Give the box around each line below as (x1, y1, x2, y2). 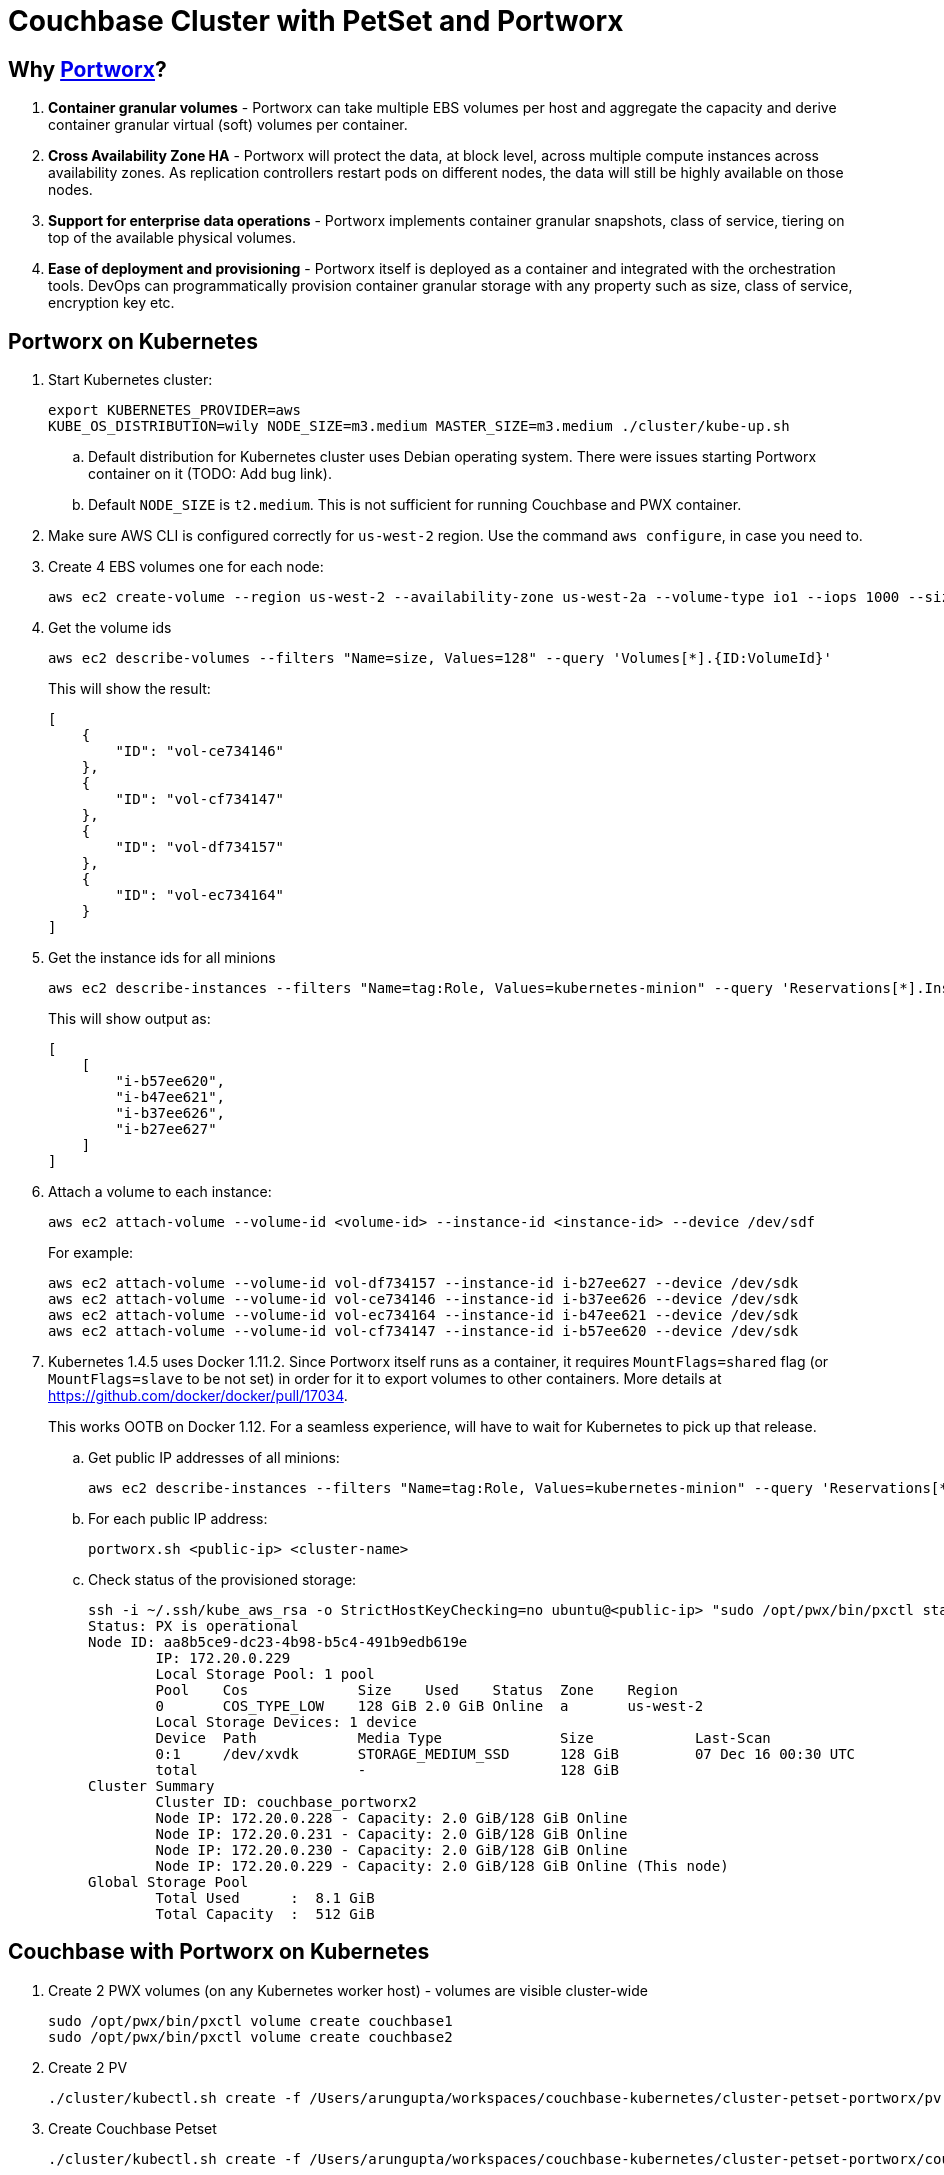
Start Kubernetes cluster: (48, 371, 213, 389)
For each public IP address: (88, 1510, 268, 1528)
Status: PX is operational (88, 1618, 299, 1635)
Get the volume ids (48, 619, 172, 637)
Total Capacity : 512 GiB (155, 1906, 375, 1923)
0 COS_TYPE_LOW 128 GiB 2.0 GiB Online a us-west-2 (155, 1698, 704, 1715)
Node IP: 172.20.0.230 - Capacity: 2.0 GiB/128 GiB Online (155, 1842, 628, 1859)
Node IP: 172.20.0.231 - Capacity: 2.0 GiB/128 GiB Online (155, 1826, 628, 1843)
